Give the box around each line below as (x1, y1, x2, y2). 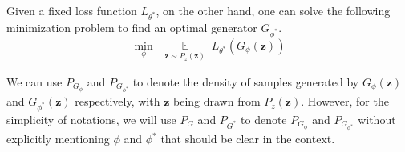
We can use (6, 73, 63, 90)
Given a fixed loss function (6, 2, 137, 18)
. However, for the (301, 93, 389, 110)
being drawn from (172, 93, 261, 110)
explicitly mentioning (6, 130, 110, 147)
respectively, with (75, 93, 160, 110)
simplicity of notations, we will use (6, 111, 176, 128)
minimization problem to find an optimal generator (6, 18, 257, 35)
